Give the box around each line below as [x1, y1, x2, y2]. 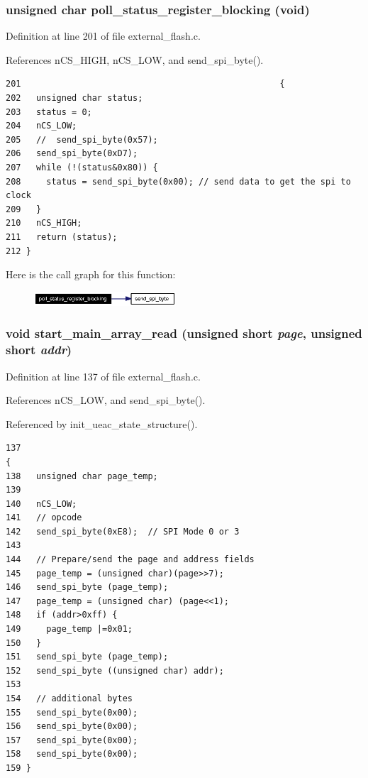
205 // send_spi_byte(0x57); [6, 134, 158, 145]
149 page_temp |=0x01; [6, 624, 133, 635]
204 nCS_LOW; [6, 121, 77, 131]
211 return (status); [6, 231, 118, 242]
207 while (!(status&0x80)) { [6, 162, 158, 172]
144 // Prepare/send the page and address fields [6, 554, 255, 565]
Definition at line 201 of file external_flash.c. [6, 28, 201, 43]
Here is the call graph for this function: [6, 267, 176, 282]
